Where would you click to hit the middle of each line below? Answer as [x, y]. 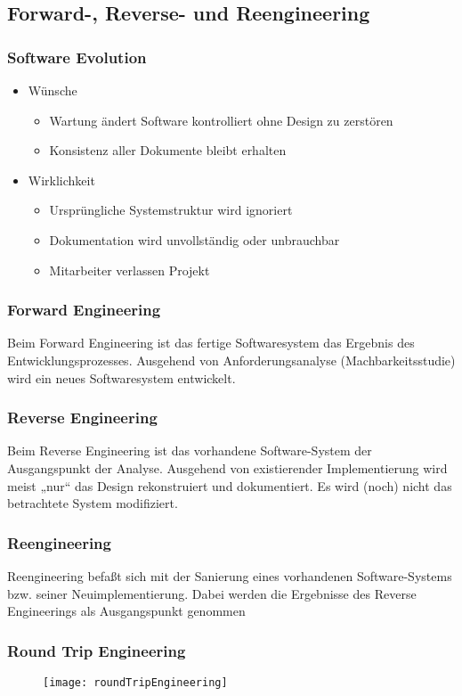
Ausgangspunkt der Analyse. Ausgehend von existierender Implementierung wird [227, 467]
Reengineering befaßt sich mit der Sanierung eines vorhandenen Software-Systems [230, 575]
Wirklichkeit [61, 180]
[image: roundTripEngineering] [135, 682]
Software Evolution [77, 57]
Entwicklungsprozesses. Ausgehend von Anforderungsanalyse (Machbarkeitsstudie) [231, 360]
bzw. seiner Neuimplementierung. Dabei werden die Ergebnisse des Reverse [212, 593]
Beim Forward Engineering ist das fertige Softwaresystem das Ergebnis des [211, 343]
